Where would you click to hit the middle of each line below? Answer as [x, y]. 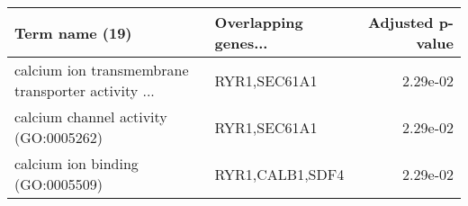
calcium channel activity [91, 116]
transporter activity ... [85, 90]
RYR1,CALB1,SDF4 [279, 174]
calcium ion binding [76, 163]
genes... [241, 43]
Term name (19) [73, 32]
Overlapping [259, 22]
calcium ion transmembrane [102, 70]
